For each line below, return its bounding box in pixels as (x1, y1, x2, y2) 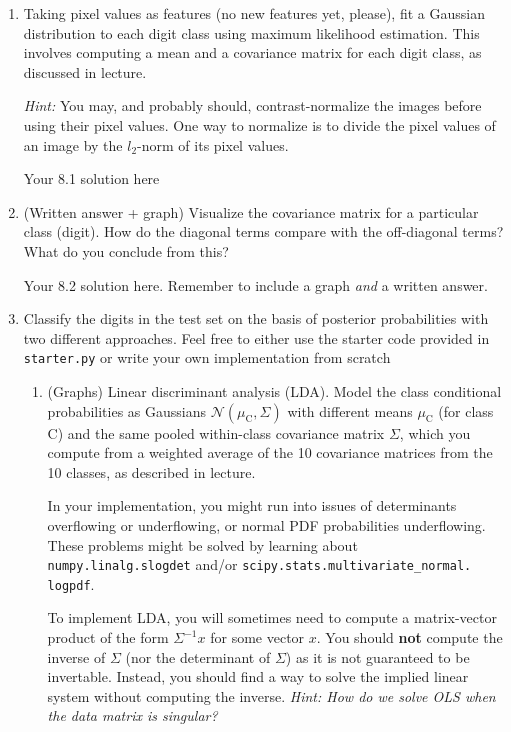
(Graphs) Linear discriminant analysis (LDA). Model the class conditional (47, 380, 502, 401)
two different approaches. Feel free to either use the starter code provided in (23, 327, 490, 348)
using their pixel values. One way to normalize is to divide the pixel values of (23, 114, 496, 135)
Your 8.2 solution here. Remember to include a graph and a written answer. (23, 274, 488, 295)
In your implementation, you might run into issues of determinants (47, 495, 457, 516)
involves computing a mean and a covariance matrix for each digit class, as (23, 42, 482, 63)
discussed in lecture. (23, 61, 147, 82)
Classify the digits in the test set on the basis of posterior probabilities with (23, 308, 489, 329)
